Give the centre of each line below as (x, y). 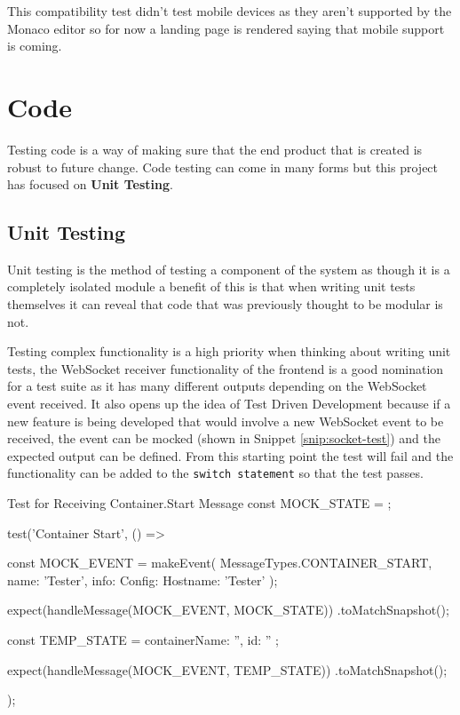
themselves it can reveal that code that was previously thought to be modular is (225, 304)
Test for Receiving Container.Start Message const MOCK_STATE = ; (199, 503)
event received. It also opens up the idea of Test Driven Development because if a (229, 404)
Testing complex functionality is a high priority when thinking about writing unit (229, 351)
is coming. (35, 46)
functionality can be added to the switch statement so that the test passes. (215, 473)
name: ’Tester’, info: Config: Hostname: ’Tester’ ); (143, 580)
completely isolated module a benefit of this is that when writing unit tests (211, 286)
